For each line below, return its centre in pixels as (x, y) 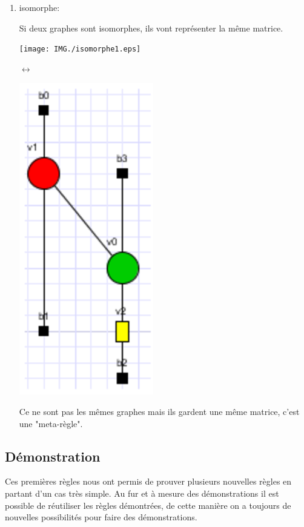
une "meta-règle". (51, 423)
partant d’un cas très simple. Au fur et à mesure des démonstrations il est (142, 493)
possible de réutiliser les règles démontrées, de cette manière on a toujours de (148, 505)
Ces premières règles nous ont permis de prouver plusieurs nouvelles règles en (148, 481)
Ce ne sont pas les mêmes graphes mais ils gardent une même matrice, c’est (159, 412)
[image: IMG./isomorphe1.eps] (80, 49)
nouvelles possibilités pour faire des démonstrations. (101, 517)
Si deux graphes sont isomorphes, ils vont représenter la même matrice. (151, 28)
